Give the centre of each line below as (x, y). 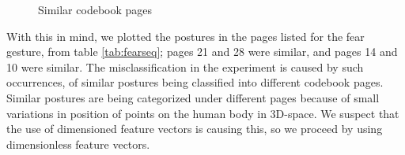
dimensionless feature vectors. (78, 144)
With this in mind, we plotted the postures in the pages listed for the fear (185, 36)
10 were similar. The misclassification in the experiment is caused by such (185, 66)
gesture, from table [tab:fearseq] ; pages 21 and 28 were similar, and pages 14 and (202, 52)
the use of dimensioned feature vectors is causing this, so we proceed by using (195, 129)
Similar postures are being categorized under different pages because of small (193, 97)
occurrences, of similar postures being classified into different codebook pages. (195, 82)
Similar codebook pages (95, 9)
